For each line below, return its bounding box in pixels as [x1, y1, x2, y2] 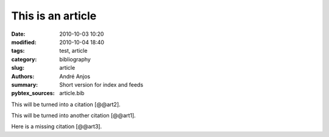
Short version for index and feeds [59, 81, 143, 88]
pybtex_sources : [11, 90, 55, 97]
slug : [11, 64, 24, 72]
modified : [11, 38, 37, 45]
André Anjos [59, 73, 91, 80]
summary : [11, 81, 38, 88]
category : [11, 55, 37, 63]
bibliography [59, 55, 91, 63]
